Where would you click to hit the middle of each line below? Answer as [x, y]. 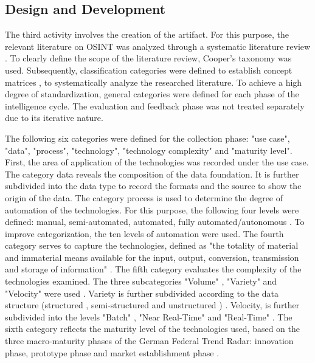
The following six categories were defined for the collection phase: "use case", [147, 138]
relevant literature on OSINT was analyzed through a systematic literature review [158, 46]
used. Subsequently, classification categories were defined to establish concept [149, 70]
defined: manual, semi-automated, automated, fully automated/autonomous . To [155, 222]
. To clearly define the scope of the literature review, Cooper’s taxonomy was [148, 58]
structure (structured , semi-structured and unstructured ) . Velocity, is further [152, 305]
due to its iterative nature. [54, 118]
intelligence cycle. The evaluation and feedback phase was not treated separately [155, 105]
